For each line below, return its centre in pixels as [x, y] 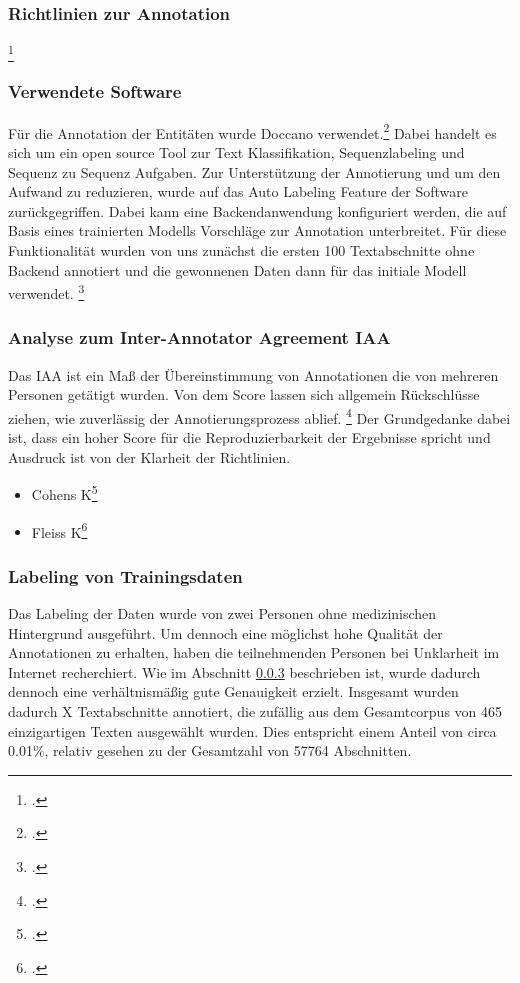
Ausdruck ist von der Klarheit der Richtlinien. [149, 456]
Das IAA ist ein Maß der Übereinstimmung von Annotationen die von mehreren [253, 374]
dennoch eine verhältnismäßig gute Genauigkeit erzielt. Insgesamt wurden [233, 691]
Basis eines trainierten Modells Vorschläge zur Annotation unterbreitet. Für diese [257, 230]
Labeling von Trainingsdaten [125, 575]
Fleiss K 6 [59, 530]
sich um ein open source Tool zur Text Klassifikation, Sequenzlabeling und [236, 152]
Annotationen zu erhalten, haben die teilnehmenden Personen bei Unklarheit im [254, 652]
